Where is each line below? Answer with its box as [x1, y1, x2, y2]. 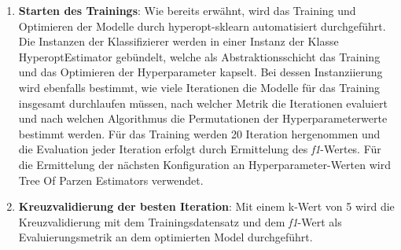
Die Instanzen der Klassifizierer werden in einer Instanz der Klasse [18, 33, 339, 50]
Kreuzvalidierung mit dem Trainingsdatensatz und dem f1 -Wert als [18, 213, 342, 230]
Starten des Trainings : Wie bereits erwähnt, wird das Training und [18, 2, 356, 18]
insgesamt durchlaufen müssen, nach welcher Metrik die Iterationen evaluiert [18, 94, 388, 111]
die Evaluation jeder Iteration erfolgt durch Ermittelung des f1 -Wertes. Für [18, 141, 381, 157]
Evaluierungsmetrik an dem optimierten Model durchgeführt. [18, 229, 313, 245]
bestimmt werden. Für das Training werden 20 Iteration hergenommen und [18, 125, 381, 142]
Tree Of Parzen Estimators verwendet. [18, 171, 204, 188]
